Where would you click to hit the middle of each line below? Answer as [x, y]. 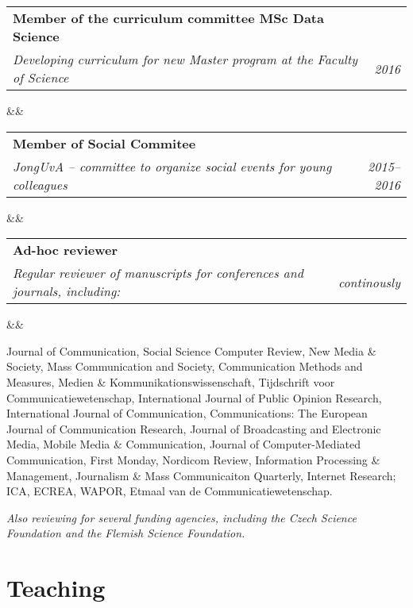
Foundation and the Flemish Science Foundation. [126, 533]
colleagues [40, 184]
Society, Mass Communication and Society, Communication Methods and [185, 366]
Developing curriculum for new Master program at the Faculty [185, 59]
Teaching [56, 588]
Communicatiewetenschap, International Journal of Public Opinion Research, [194, 397]
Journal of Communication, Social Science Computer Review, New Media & [191, 350]
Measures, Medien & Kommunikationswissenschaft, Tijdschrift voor [171, 381]
